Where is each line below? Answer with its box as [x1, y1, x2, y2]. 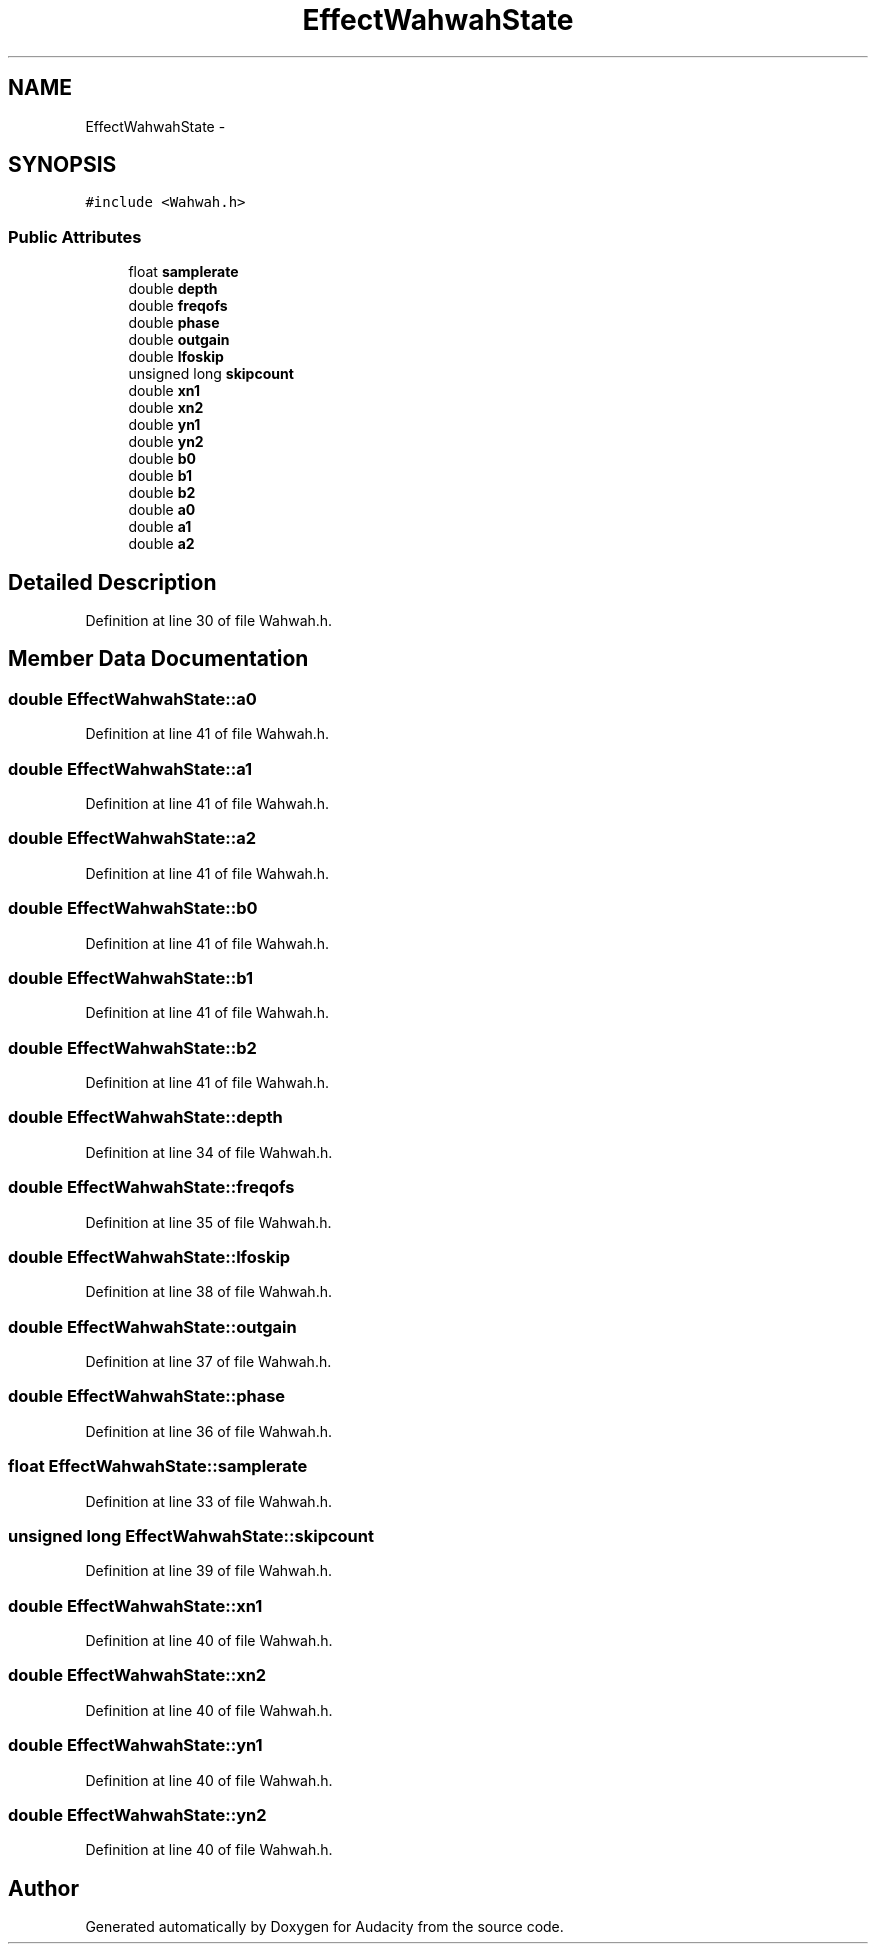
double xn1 [128, 382, 201, 400]
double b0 [128, 450, 196, 468]
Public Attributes [8, 226, 142, 247]
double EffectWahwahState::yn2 [8, 1804, 267, 1825]
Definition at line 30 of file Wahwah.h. [85, 612, 333, 630]
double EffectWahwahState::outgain [8, 1316, 297, 1337]
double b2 [128, 484, 196, 502]
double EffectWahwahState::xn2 [8, 1665, 267, 1686]
